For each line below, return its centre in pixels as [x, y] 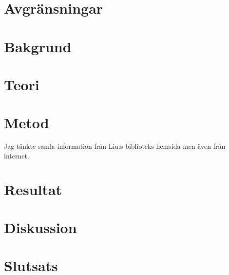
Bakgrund [38, 46]
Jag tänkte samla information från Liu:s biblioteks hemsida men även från [115, 146]
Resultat [33, 189]
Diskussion [40, 227]
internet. [17, 155]
